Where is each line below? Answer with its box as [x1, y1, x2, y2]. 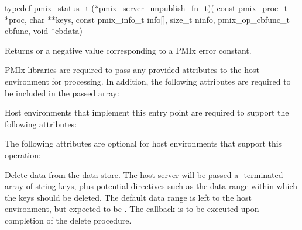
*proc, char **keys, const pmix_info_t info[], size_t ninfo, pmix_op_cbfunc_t [5, 13, 290, 25]
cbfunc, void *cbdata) [5, 25, 83, 37]
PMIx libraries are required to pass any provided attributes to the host [5, 64, 259, 76]
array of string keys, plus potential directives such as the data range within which [5, 180, 297, 192]
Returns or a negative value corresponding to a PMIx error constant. [5, 44, 252, 56]
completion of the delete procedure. [5, 214, 132, 226]
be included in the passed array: [5, 86, 119, 99]
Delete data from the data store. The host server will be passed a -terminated [5, 168, 283, 180]
